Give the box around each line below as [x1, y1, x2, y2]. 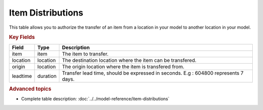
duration [37, 73, 57, 79]
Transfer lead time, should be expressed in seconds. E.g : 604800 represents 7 [61, 70, 244, 76]
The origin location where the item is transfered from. [61, 63, 185, 70]
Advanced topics [9, 85, 52, 92]
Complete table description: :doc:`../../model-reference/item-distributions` [21, 96, 170, 102]
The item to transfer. [61, 50, 109, 57]
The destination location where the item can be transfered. [61, 56, 197, 63]
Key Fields [9, 34, 35, 41]
